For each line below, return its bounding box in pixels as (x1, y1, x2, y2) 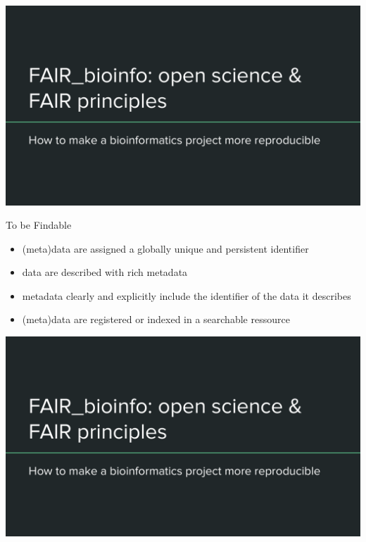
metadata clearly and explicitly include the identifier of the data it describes (22, 288, 351, 303)
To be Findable (6, 218, 72, 232)
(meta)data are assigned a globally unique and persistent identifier (22, 241, 309, 256)
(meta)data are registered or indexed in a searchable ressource (22, 312, 290, 327)
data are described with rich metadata (22, 265, 188, 279)
